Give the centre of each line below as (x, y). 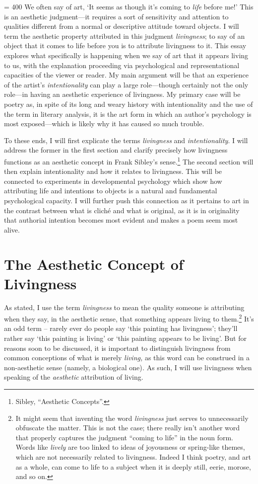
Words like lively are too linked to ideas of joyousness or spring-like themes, (130, 447)
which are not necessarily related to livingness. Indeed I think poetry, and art (133, 457)
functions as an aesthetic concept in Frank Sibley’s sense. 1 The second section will (129, 161)
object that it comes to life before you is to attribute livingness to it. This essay (125, 45)
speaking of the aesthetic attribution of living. (74, 377)
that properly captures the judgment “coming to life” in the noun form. (124, 437)
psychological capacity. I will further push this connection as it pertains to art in (127, 200)
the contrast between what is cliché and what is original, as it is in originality (122, 210)
